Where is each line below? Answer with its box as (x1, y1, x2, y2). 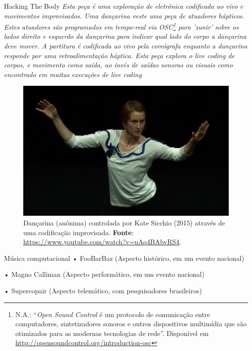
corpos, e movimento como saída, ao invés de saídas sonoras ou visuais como (4, 60, 233, 70)
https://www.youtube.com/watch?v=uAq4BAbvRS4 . (23, 237, 182, 247)
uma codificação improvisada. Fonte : (23, 227, 134, 237)
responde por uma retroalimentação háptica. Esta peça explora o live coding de (4, 50, 235, 60)
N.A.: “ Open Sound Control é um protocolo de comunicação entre (15, 309, 210, 319)
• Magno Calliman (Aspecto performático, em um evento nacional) (4, 269, 205, 279)
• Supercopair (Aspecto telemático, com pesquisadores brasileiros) (4, 285, 202, 295)
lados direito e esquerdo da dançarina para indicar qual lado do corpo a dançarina (4, 31, 247, 41)
